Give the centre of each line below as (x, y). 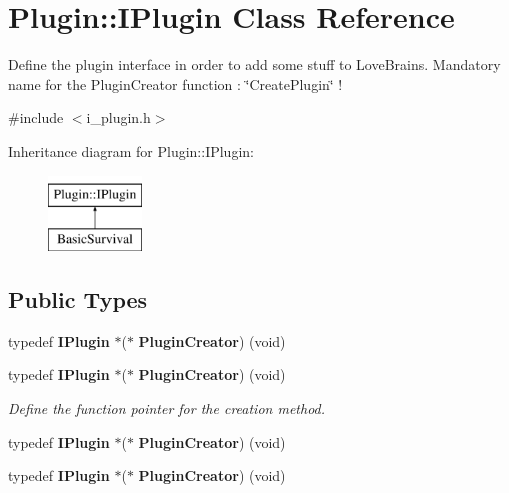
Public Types (78, 299)
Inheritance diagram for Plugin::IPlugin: (131, 150)
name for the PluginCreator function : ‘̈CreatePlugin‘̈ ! (175, 83)
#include (36, 117)
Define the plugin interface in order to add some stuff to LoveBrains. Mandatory (254, 64)
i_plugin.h (118, 117)
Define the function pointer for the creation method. (167, 408)
